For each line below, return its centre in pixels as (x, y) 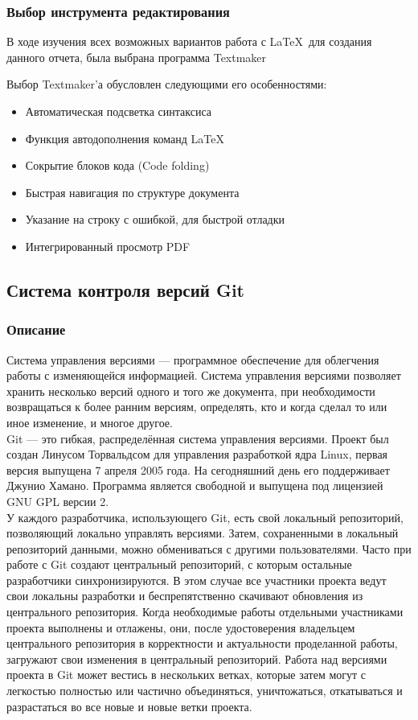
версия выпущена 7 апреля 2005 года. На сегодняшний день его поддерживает (198, 469)
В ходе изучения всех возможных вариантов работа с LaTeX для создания (189, 41)
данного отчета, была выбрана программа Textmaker (137, 57)
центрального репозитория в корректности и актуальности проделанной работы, (202, 643)
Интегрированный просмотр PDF (108, 246)
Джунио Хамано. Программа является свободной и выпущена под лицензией (195, 485)
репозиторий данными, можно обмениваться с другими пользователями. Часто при (209, 548)
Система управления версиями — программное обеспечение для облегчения (193, 359)
